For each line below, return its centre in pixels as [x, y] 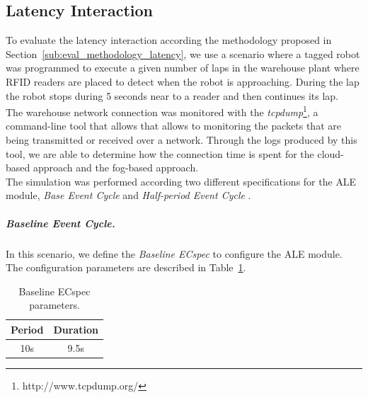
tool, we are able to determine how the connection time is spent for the [160, 153]
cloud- [330, 153]
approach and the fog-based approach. [116, 167]
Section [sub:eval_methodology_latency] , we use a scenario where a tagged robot [183, 53]
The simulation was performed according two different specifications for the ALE [181, 181]
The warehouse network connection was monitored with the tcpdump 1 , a [162, 111]
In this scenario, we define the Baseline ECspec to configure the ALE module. [174, 253]
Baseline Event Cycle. [61, 223]
